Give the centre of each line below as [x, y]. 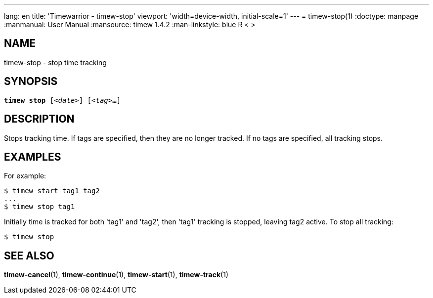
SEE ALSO [29, 255]
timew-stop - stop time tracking [55, 62]
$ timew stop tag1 [40, 207]
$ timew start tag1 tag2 [52, 191]
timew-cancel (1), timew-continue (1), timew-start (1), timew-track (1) [116, 275]
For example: [25, 176]
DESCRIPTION [39, 119]
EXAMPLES [33, 157]
